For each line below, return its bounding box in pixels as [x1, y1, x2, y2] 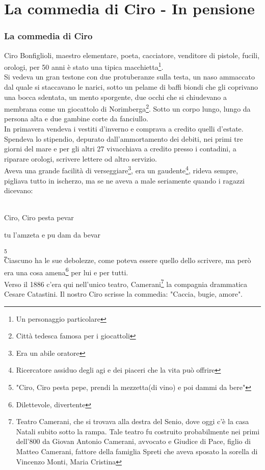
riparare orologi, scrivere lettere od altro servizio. [4, 153, 157, 164]
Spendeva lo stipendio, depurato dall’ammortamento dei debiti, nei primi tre [4, 133, 243, 144]
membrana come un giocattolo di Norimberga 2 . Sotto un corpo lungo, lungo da [4, 102, 251, 114]
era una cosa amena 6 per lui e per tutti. [4, 265, 128, 277]
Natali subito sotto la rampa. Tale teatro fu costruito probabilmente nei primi [16, 426, 260, 436]
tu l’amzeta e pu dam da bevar [4, 229, 101, 240]
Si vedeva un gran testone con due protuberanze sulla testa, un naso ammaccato [4, 71, 255, 82]
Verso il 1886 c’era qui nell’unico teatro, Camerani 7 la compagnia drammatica [4, 277, 248, 289]
